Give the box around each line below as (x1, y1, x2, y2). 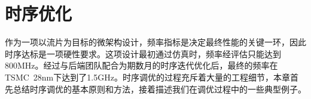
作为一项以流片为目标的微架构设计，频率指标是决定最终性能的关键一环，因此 (5, 36, 306, 48)
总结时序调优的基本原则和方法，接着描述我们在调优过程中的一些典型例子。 (13, 82, 306, 95)
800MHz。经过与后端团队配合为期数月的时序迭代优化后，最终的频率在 (5, 59, 278, 72)
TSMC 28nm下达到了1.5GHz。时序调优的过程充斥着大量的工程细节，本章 (5, 70, 290, 83)
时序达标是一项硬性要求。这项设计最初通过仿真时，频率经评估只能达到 (5, 47, 281, 60)
